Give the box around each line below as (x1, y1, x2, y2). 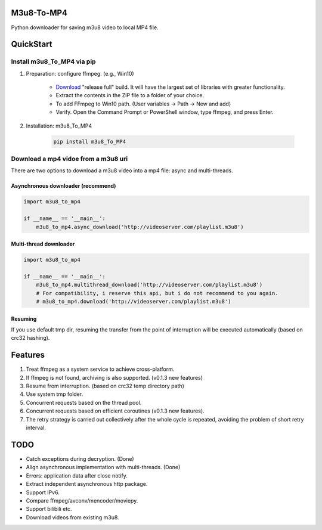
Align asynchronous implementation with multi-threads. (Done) (26, 464, 181, 471)
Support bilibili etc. (26, 506, 72, 513)
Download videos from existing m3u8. (26, 513, 119, 521)
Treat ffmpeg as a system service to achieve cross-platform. (26, 365, 175, 373)
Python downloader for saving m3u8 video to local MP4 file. (11, 24, 159, 31)
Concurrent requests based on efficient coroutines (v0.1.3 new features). (26, 407, 205, 414)
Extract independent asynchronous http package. (26, 481, 148, 488)
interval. (26, 424, 46, 432)
